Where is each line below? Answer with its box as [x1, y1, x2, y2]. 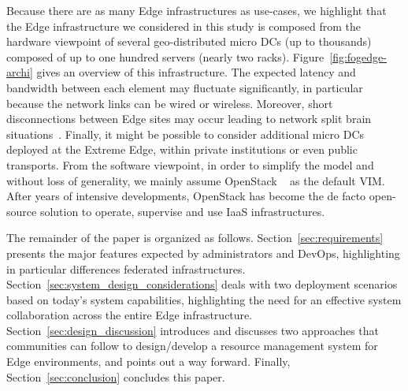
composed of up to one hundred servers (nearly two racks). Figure [6, 48, 325, 65]
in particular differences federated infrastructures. [6, 260, 246, 277]
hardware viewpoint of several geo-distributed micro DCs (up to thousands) [6, 33, 372, 50]
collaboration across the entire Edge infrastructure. [6, 307, 253, 323]
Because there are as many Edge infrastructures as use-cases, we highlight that [6, 2, 387, 18]
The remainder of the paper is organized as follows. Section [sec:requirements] [6, 229, 384, 246]
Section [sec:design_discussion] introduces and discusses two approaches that [6, 322, 380, 338]
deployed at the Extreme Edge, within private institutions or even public [6, 141, 358, 158]
